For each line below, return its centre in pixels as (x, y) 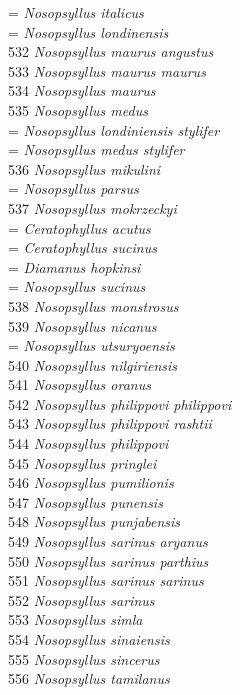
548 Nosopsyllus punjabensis (94, 521)
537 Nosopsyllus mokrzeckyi (92, 207)
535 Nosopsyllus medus (78, 109)
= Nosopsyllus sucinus (77, 286)
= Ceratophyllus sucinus (82, 247)
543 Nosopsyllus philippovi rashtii (110, 423)
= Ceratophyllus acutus (79, 227)
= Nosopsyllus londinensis (88, 31)
